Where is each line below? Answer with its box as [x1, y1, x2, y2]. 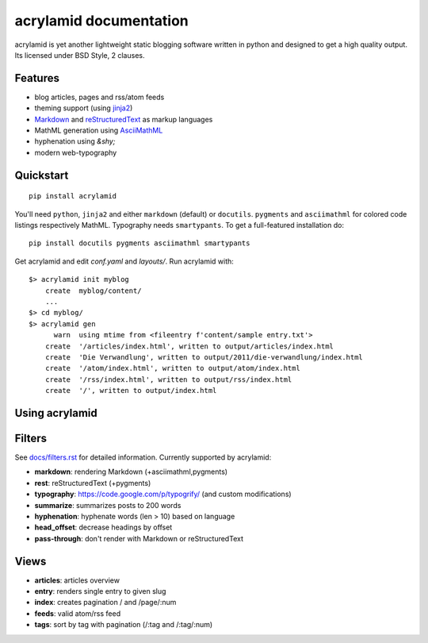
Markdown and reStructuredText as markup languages [34, 114, 213, 124]
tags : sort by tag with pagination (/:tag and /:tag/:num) [34, 620, 213, 630]
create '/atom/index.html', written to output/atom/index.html [44, 364, 300, 373]
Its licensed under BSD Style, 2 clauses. [14, 50, 145, 60]
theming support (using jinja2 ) [34, 103, 133, 113]
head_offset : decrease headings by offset [34, 522, 173, 532]
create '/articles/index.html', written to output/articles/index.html [44, 341, 334, 351]
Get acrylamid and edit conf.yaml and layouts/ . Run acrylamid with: [14, 256, 234, 266]
